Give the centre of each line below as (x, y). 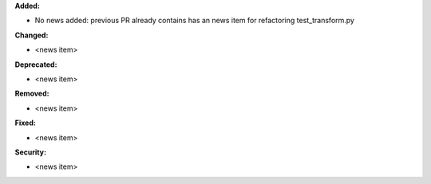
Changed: (32, 35)
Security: (31, 152)
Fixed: (25, 123)
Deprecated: (36, 65)
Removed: (32, 94)
